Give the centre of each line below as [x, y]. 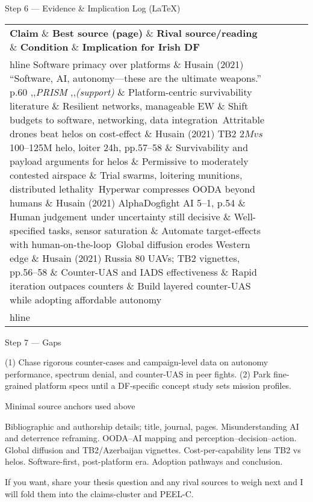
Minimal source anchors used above [70, 405]
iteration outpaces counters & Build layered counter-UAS [130, 285]
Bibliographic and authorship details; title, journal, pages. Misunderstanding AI [152, 426]
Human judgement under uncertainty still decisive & [120, 216]
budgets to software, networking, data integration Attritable [137, 119]
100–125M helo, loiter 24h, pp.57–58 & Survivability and [129, 147]
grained [19, 386]
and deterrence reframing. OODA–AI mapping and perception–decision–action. [151, 438]
